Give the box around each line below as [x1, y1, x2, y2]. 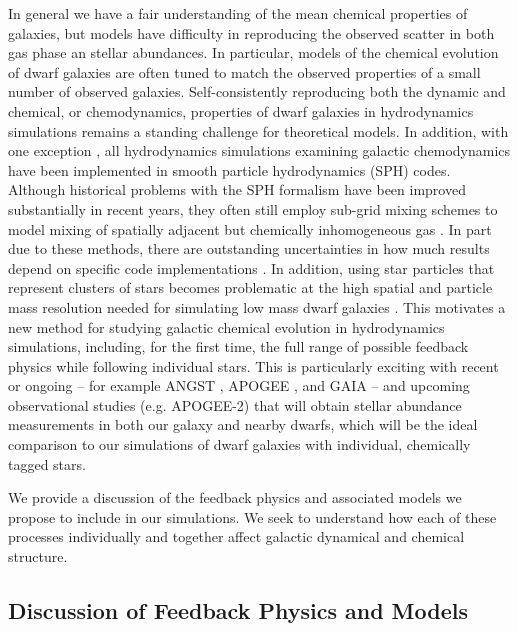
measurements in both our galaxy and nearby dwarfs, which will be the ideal [8, 414, 478, 435]
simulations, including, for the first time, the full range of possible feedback [8, 336, 469, 357]
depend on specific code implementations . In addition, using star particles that [8, 257, 495, 278]
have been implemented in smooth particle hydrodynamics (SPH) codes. [8, 159, 451, 180]
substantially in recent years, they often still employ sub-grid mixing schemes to [8, 198, 498, 219]
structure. [8, 546, 68, 567]
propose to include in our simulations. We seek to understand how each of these [8, 506, 497, 527]
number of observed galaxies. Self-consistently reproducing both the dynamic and [8, 81, 506, 102]
